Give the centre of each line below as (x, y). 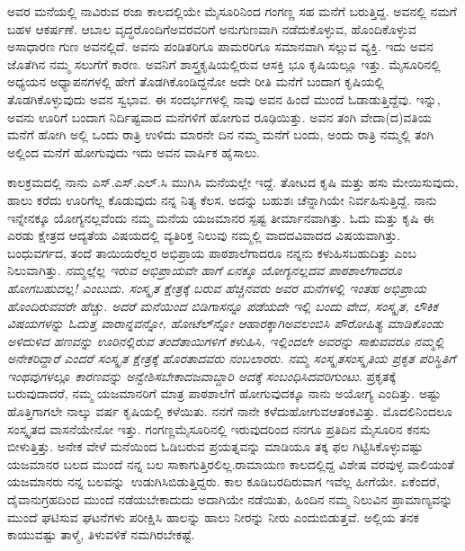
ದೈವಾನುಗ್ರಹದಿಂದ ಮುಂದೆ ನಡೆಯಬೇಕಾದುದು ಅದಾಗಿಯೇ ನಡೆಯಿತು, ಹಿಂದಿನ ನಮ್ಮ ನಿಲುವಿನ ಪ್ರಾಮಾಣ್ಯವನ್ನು (230, 499)
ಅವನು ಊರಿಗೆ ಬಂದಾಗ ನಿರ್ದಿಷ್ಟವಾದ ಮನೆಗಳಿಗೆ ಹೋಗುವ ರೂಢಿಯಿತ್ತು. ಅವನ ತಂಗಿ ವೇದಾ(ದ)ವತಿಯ (219, 116)
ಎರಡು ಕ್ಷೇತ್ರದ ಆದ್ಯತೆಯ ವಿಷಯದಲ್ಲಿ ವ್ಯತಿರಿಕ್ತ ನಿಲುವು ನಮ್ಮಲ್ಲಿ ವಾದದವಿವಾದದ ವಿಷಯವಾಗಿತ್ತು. (204, 235)
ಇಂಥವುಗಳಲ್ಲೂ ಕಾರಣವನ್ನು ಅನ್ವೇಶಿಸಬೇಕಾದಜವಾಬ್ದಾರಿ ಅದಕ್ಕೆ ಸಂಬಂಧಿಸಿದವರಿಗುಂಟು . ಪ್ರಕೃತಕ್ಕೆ (202, 375)
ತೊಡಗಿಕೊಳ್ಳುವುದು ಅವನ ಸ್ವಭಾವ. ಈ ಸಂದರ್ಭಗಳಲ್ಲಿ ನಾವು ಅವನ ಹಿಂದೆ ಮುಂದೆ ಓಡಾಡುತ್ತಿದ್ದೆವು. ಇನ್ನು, (224, 98)
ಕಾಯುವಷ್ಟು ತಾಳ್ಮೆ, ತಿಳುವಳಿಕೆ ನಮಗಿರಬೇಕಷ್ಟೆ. (101, 534)
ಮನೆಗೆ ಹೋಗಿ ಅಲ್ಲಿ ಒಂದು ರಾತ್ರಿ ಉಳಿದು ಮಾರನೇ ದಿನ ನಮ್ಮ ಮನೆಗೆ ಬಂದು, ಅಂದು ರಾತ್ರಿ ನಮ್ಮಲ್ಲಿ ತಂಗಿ (221, 134)
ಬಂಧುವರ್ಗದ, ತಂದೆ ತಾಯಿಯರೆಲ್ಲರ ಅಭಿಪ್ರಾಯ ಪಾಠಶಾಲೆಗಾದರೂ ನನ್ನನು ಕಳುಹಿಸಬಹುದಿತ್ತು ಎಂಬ (212, 252)
